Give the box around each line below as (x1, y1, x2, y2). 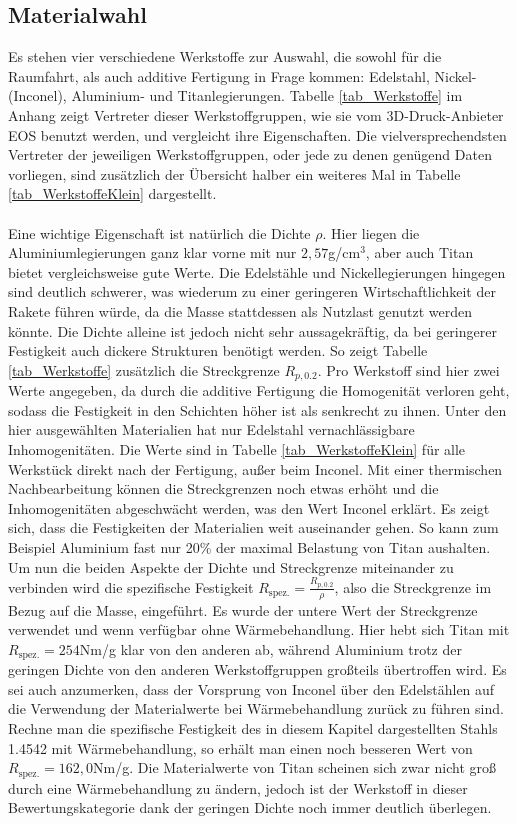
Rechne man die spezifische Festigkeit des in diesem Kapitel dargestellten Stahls (8, 718, 498, 739)
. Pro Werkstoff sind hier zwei (317, 359, 500, 380)
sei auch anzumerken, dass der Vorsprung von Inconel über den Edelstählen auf (8, 678, 495, 699)
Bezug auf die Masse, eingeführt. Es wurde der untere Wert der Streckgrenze (8, 599, 478, 620)
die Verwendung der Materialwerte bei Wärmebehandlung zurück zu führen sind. (8, 698, 504, 719)
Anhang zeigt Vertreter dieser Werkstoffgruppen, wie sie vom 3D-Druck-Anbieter (8, 104, 504, 125)
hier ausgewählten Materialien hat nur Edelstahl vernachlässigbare (8, 419, 415, 440)
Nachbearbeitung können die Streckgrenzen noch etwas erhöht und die (8, 478, 439, 499)
